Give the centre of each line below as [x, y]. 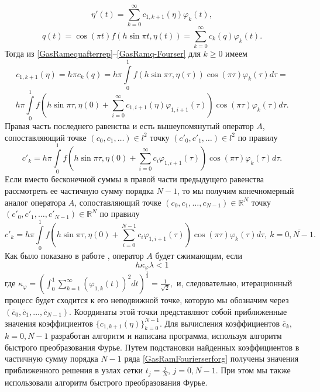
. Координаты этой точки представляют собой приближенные [178, 311]
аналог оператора [35, 202]
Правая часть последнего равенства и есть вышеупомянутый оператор [129, 126]
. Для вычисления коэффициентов [220, 323]
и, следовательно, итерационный [234, 283]
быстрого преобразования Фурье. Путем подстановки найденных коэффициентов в [152, 347]
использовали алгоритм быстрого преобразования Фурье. [106, 382]
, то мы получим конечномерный [235, 190]
